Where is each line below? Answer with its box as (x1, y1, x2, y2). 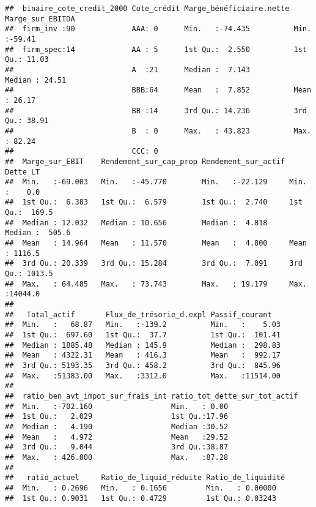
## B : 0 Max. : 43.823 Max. (5, 126, 312, 135)
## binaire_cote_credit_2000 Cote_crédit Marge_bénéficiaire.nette (5, 4, 290, 13)
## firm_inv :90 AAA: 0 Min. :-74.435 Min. (5, 24, 312, 34)
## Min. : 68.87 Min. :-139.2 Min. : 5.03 (5, 320, 281, 329)
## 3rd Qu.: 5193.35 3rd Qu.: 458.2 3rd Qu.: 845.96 (5, 361, 281, 370)
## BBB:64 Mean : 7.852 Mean (5, 86, 312, 95)
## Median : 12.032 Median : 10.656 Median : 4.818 (5, 218, 268, 227)
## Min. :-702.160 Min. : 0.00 (5, 402, 229, 411)
